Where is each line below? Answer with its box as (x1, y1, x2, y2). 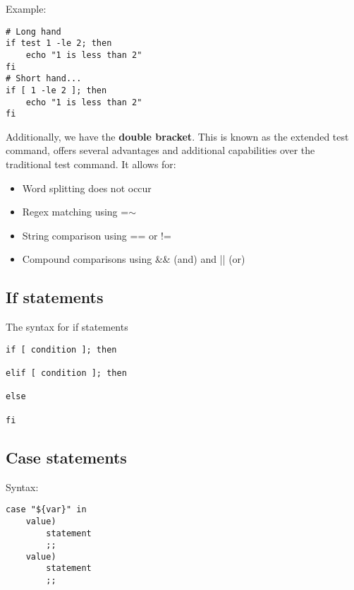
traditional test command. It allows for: (6, 157, 176, 172)
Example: (6, 1, 47, 16)
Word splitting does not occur (22, 180, 152, 195)
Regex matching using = (22, 204, 129, 219)
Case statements (6, 446, 127, 468)
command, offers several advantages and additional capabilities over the (6, 143, 315, 158)
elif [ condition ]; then (6, 368, 127, 379)
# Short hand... (6, 73, 82, 84)
